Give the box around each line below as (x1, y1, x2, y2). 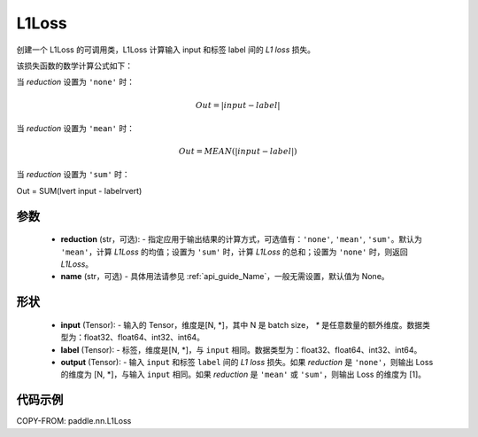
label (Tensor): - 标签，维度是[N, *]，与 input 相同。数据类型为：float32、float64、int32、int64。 (60, 344, 422, 355)
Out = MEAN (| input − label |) (178, 146, 297, 157)
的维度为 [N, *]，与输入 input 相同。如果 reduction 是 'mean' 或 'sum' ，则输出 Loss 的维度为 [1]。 (60, 369, 427, 380)
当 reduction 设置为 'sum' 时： (16, 169, 130, 180)
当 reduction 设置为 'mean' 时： (16, 122, 135, 133)
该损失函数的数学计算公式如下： (16, 60, 133, 71)
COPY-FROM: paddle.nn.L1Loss (16, 416, 132, 426)
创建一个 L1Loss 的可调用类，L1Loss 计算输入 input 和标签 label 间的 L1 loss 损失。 (16, 44, 316, 55)
